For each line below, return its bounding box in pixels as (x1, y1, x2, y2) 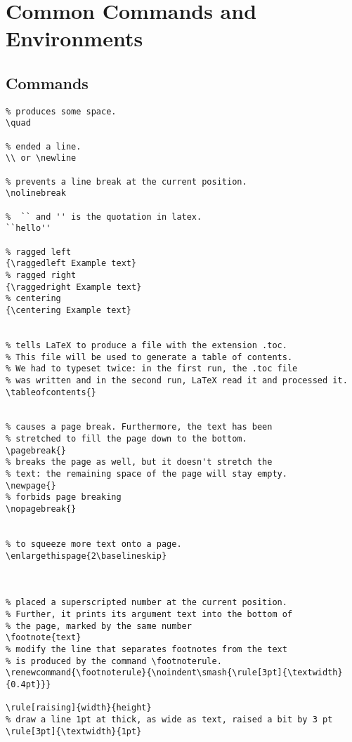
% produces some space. (6, 106, 117, 117)
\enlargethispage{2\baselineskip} (6, 550, 167, 561)
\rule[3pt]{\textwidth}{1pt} (6, 726, 142, 736)
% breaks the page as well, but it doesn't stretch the (6, 457, 273, 468)
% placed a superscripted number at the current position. (6, 597, 287, 608)
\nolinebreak (6, 188, 66, 199)
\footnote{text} (6, 632, 82, 643)
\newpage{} (6, 480, 56, 491)
